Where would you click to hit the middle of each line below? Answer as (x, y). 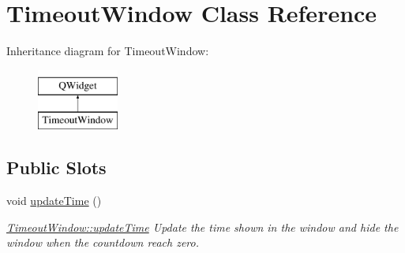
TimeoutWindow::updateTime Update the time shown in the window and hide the (202, 227)
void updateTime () (54, 201)
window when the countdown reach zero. (103, 242)
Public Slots (56, 167)
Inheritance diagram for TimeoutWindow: (108, 51)
